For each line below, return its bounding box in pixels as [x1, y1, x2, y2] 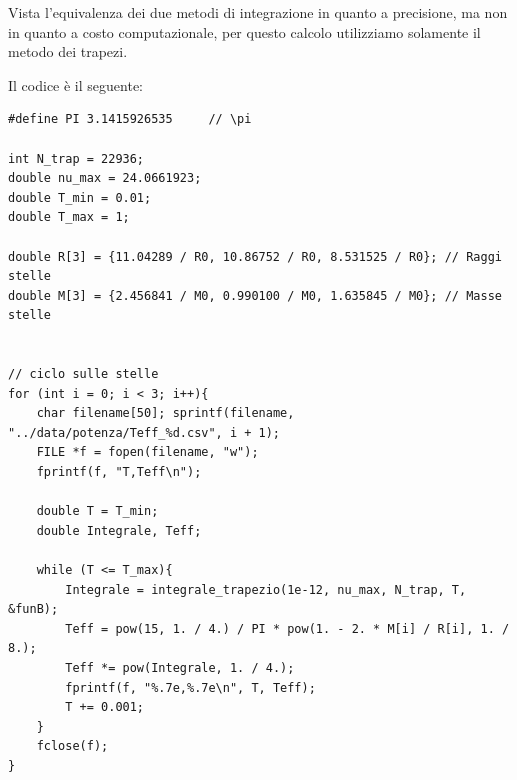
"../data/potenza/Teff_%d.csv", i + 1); [8, 425, 281, 440]
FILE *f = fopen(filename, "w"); [36, 445, 259, 460]
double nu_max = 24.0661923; [8, 171, 202, 186]
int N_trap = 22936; [8, 151, 145, 166]
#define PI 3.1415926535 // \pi [8, 112, 252, 127]
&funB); [8, 602, 59, 617]
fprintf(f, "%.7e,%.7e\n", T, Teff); [65, 680, 316, 695]
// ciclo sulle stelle [8, 367, 159, 382]
